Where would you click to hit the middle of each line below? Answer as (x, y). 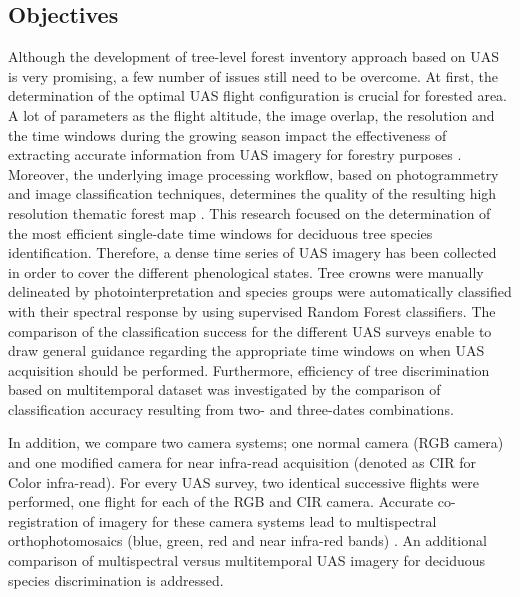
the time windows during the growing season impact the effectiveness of (227, 134)
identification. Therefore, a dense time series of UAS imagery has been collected (252, 252)
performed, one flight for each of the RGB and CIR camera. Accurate (221, 501)
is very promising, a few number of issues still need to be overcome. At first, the (253, 75)
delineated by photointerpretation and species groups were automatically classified (260, 291)
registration (43, 520)
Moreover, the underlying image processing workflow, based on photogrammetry (253, 173)
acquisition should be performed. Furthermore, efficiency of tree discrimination (249, 369)
